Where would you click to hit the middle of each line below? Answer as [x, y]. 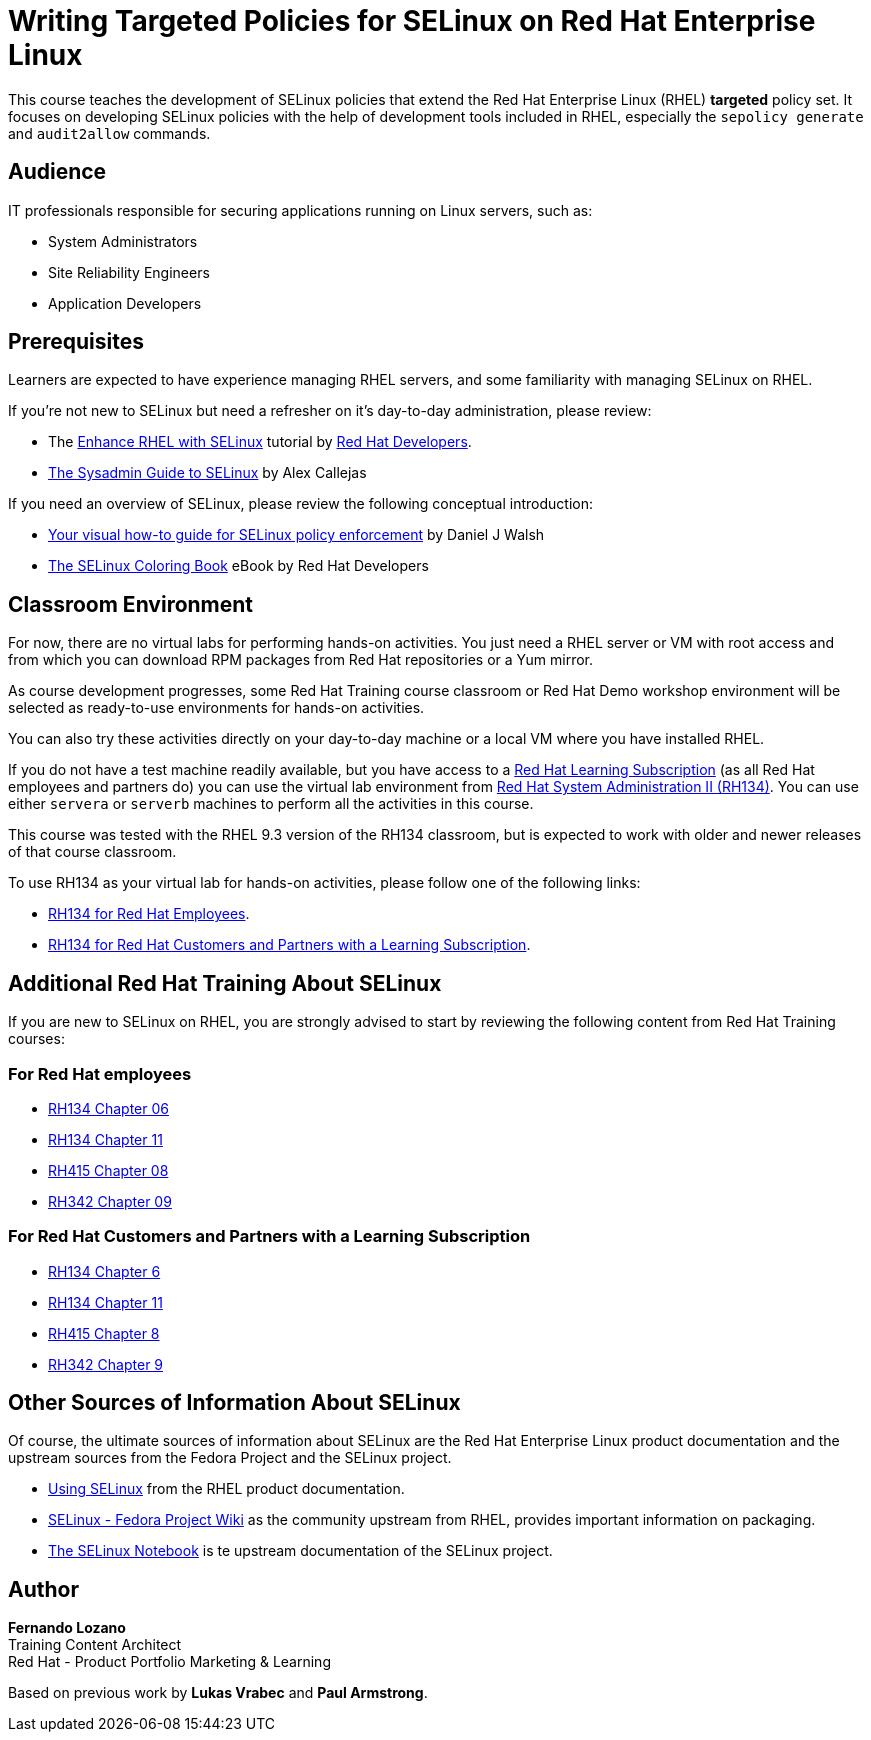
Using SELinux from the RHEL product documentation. [226, 1489]
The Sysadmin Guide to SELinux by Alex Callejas [207, 473]
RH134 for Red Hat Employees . [149, 914]
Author [43, 1589]
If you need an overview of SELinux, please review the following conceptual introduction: [300, 504]
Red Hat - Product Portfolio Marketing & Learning [169, 1662]
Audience [57, 172]
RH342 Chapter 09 [110, 1201]
